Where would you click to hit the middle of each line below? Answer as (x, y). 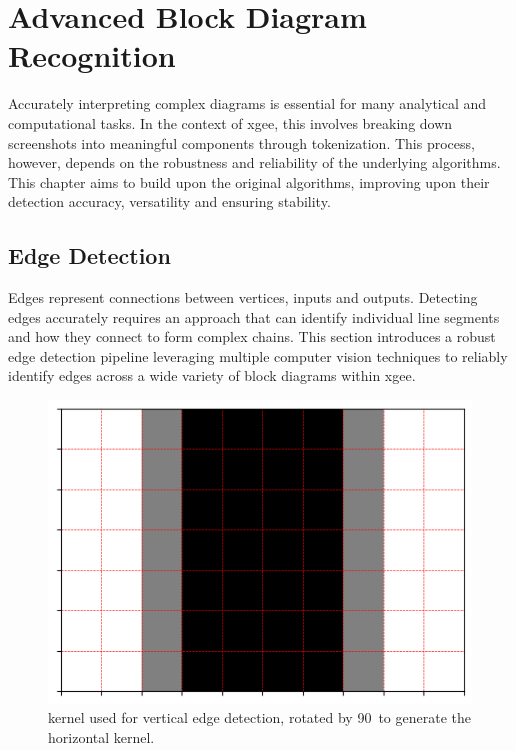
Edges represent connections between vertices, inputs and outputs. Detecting (243, 297)
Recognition (92, 55)
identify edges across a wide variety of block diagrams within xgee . (212, 375)
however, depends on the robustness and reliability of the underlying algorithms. (254, 162)
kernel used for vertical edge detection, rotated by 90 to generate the (259, 717)
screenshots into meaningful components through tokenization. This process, (241, 142)
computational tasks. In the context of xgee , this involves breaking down (230, 122)
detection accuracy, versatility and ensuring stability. (169, 201)
